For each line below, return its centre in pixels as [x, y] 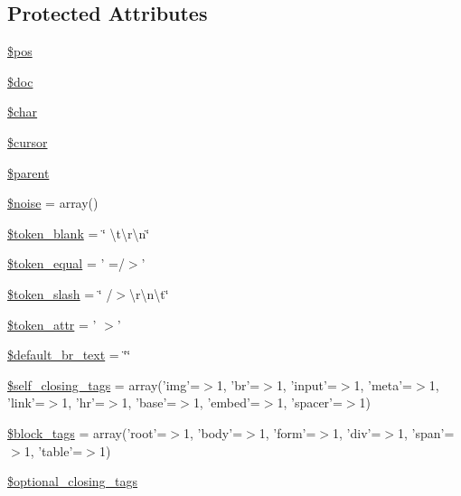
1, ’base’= [149, 402]
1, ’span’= [426, 432]
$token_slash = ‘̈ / [60, 293]
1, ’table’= [53, 450]
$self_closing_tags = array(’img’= [104, 384]
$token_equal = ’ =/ [66, 263]
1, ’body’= [213, 432]
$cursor [28, 141]
